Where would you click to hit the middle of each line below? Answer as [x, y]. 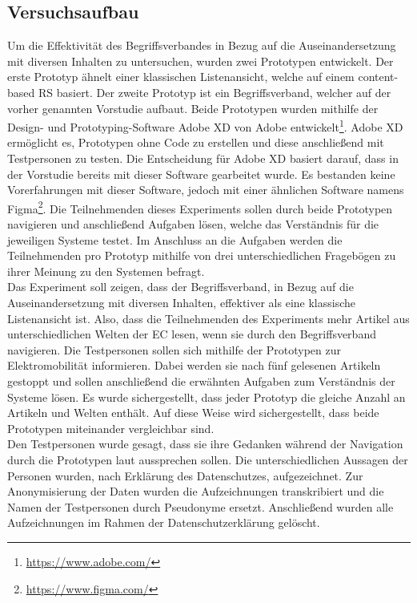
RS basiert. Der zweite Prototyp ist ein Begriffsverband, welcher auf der [215, 92]
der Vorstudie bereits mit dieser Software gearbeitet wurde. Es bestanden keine [201, 174]
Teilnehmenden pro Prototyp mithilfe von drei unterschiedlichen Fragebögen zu [202, 255]
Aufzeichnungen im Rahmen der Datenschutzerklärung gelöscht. [164, 522]
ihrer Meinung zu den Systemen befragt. [106, 271]
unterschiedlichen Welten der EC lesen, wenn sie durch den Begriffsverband [192, 334]
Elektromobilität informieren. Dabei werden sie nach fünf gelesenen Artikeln [194, 365]
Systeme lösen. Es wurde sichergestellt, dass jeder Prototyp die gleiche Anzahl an [206, 397]
